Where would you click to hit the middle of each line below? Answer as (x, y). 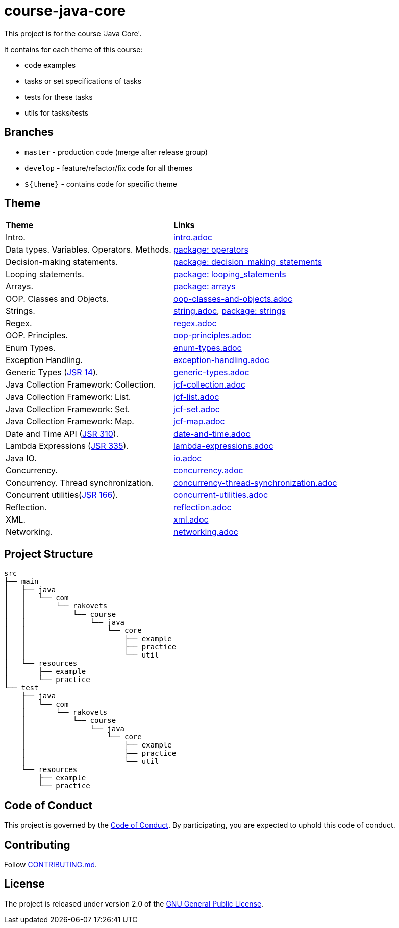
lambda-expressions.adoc (223, 446)
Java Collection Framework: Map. (70, 422)
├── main (21, 582)
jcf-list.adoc (196, 397)
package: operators (211, 250)
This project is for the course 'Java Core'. (73, 33)
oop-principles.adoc (212, 336)
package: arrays (204, 287)
